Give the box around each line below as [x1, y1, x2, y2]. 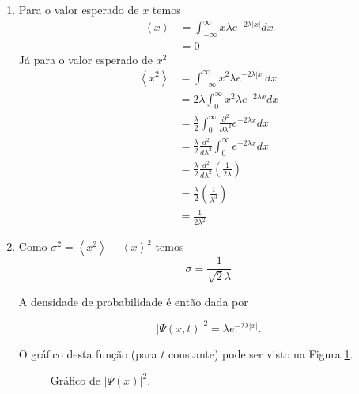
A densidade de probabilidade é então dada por [18, 293, 248, 309]
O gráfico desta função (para [18, 345, 157, 362]
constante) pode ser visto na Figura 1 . [168, 345, 353, 362]
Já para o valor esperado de [18, 51, 153, 67]
